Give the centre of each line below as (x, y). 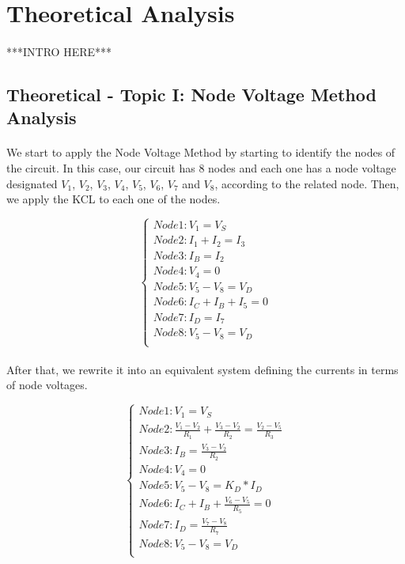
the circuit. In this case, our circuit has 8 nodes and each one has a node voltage (201, 167)
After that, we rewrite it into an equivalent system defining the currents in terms (202, 369)
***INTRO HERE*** (59, 51)
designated (32, 183)
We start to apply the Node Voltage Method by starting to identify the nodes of (201, 152)
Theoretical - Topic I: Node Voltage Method (191, 94)
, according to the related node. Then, (307, 183)
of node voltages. (47, 385)
